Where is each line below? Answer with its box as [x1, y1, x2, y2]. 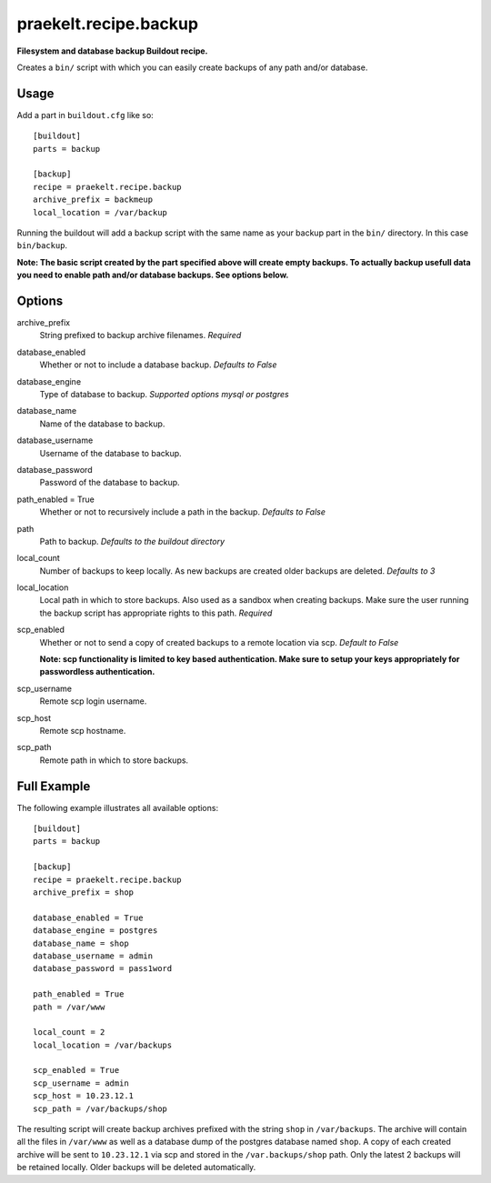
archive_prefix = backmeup [33, 195, 154, 205]
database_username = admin [33, 950, 154, 961]
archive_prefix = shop [33, 887, 135, 897]
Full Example [16, 778, 91, 794]
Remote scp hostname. [39, 725, 126, 736]
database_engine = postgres [33, 926, 158, 936]
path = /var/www [33, 1001, 105, 1012]
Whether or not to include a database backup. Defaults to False [39, 359, 277, 370]
